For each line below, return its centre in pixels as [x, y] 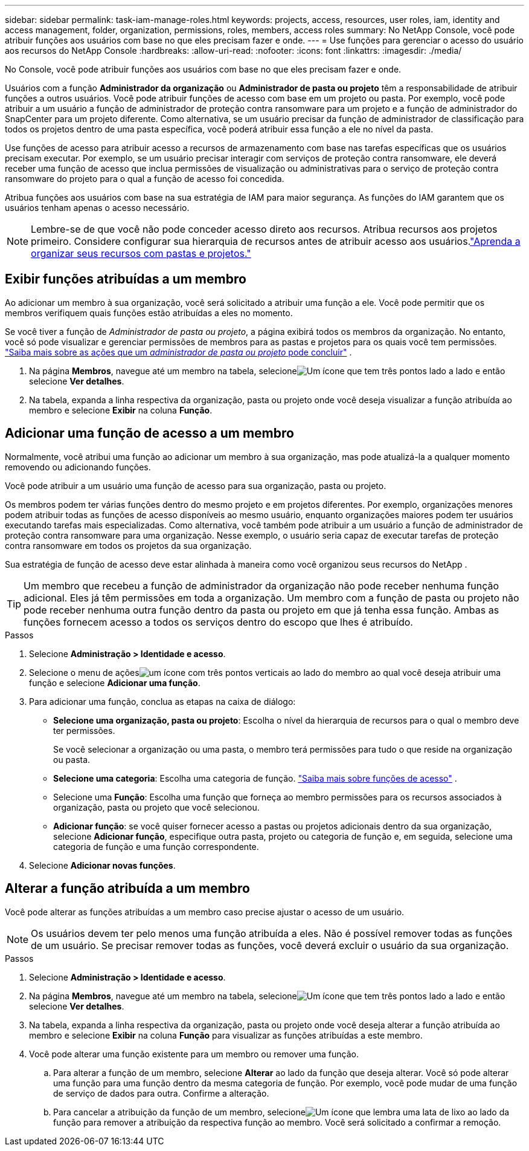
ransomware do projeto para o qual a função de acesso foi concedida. [145, 179]
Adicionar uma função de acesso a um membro [149, 433]
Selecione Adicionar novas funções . [102, 865]
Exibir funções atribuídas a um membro [126, 279]
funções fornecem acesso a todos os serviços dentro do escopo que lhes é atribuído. [218, 622]
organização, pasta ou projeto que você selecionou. [156, 807]
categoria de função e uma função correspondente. [156, 846]
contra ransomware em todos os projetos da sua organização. [128, 545]
